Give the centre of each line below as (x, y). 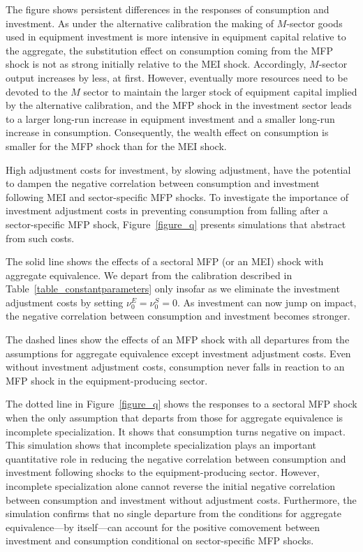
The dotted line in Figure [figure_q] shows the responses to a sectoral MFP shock (181, 404)
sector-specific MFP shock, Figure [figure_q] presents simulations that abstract (176, 224)
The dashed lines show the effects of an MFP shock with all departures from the (178, 340)
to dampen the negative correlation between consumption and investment (163, 183)
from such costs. (40, 238)
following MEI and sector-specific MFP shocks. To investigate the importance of (177, 196)
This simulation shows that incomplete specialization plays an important (161, 445)
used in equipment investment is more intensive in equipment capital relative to (176, 37)
